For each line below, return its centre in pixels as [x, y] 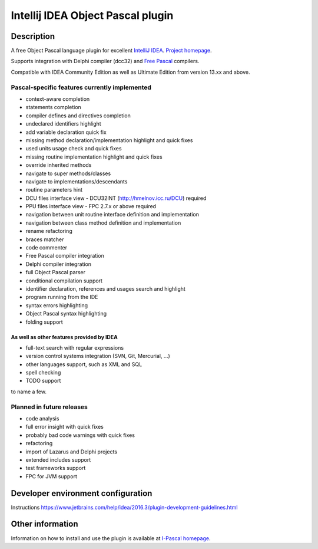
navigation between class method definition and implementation [103, 223]
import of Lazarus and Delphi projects [72, 452]
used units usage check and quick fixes [74, 149]
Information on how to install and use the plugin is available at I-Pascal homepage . [111, 538]
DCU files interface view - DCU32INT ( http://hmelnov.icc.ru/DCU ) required [116, 198]
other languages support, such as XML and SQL [84, 364]
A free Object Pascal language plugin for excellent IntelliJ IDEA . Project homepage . [111, 51]
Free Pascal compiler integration [65, 256]
